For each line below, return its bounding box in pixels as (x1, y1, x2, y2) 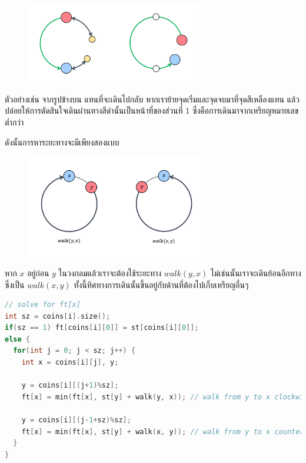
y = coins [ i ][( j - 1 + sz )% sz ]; (21, 416, 131, 425)
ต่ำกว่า (5, 116, 24, 128)
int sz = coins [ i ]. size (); (5, 312, 111, 320)
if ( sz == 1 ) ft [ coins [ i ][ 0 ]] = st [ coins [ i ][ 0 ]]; (5, 323, 199, 332)
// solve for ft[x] (5, 300, 81, 309)
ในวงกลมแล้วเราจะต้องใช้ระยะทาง (58, 266, 162, 279)
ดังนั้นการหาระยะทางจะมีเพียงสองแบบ (5, 135, 119, 148)
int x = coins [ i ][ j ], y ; (21, 358, 119, 367)
